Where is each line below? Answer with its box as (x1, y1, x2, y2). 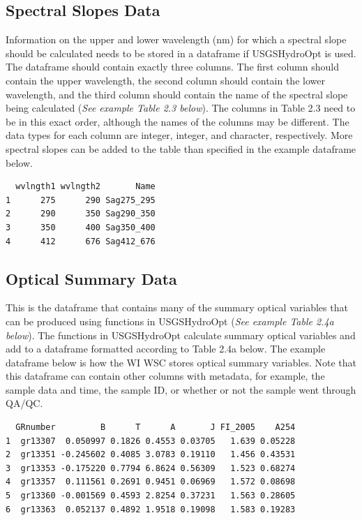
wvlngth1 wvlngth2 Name (15, 181, 156, 192)
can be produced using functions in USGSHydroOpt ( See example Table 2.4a (6, 313, 334, 328)
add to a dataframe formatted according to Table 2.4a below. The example (6, 341, 326, 356)
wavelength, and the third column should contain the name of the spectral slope (6, 87, 348, 101)
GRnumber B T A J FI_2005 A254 (15, 422, 296, 433)
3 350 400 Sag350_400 (6, 222, 156, 232)
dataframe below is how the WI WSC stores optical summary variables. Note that (6, 355, 356, 369)
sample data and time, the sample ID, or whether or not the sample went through (6, 382, 356, 396)
